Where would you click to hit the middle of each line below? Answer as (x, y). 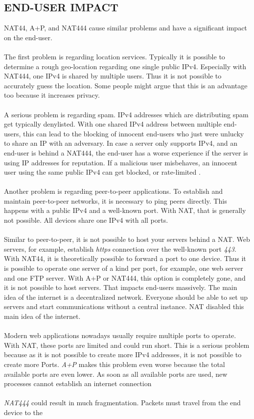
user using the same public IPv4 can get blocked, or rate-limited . (102, 172)
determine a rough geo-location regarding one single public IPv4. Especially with (125, 66)
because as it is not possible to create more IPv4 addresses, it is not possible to (123, 354)
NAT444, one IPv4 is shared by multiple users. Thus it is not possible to (113, 76)
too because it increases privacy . (52, 95)
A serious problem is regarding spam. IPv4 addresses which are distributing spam (126, 114)
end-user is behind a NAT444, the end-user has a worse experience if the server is (126, 152)
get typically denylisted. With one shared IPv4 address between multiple (113, 124)
